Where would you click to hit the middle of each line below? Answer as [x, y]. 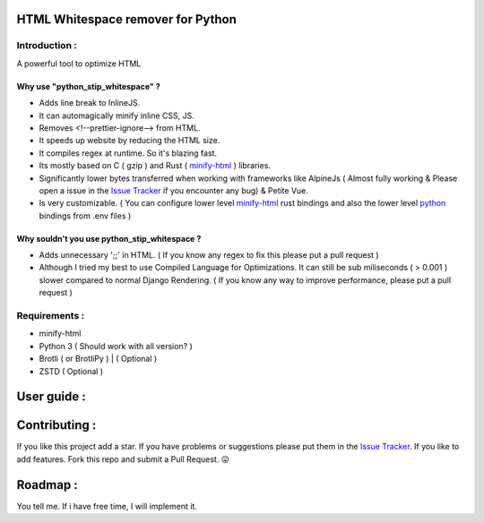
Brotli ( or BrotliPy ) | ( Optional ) [98, 359]
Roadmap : [47, 485]
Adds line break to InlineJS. [90, 103]
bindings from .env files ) [85, 216]
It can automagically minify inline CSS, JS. [117, 116]
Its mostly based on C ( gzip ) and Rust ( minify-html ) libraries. [155, 166]
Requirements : [51, 316]
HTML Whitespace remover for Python [127, 19]
